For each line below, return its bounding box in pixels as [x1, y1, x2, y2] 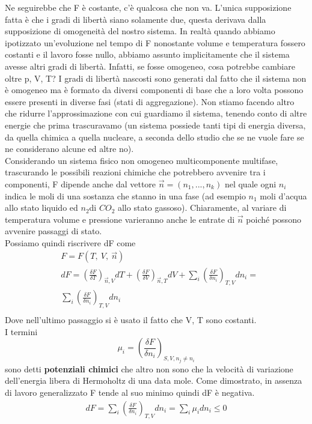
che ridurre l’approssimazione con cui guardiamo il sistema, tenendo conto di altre [5, 107, 307, 120]
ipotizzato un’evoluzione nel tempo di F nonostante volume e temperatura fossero [5, 36, 305, 49]
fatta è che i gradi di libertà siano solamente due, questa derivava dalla [5, 13, 266, 25]
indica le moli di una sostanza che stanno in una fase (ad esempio [5, 189, 246, 202]
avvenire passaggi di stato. [5, 225, 102, 237]
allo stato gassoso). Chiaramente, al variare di [117, 201, 287, 214]
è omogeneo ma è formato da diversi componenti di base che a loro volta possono [5, 83, 304, 96]
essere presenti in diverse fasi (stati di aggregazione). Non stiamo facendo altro [5, 95, 295, 108]
